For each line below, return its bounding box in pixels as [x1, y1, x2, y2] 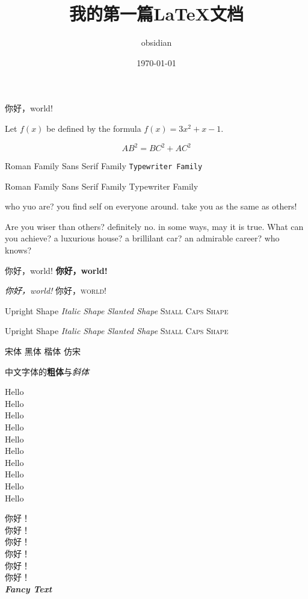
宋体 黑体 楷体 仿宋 [5, 345, 81, 357]
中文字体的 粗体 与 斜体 [5, 365, 89, 377]
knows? [5, 244, 32, 256]
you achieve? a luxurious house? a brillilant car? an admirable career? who [5, 232, 280, 244]
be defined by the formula [46, 122, 141, 134]
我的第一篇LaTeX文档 [69, 1, 244, 26]
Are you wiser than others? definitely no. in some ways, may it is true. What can [5, 220, 304, 232]
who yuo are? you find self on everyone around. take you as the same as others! [5, 200, 297, 213]
